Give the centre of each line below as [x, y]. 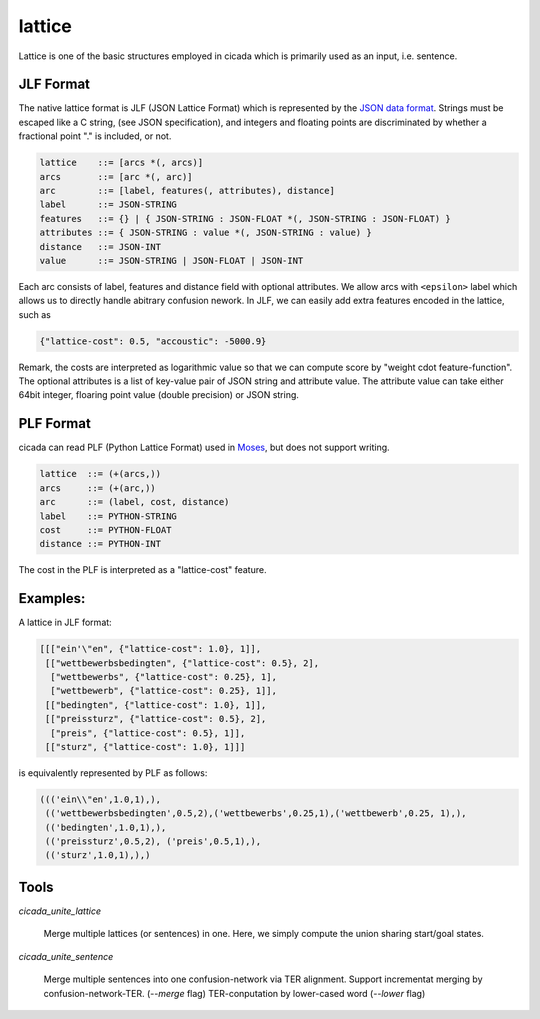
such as [35, 314]
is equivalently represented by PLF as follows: [113, 772]
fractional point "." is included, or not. [95, 136]
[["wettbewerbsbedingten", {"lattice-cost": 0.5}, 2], [182, 663]
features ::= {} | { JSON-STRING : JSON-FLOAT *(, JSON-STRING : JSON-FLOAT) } [245, 218]
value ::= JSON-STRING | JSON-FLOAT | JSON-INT [171, 260]
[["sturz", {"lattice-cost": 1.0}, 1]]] [145, 746]
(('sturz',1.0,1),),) [98, 855]
